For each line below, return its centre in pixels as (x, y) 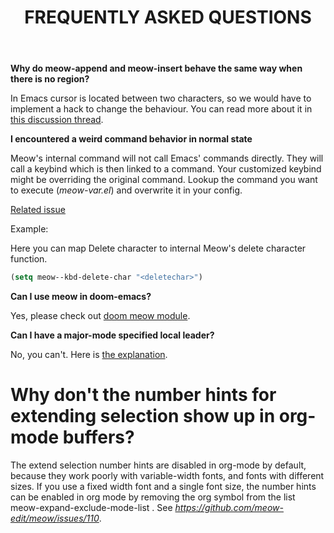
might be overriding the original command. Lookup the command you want (164, 180)
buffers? (98, 437)
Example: (29, 229)
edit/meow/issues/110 (55, 518)
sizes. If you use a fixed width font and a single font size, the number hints (163, 486)
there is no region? (50, 79)
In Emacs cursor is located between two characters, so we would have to (161, 98)
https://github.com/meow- (229, 507)
